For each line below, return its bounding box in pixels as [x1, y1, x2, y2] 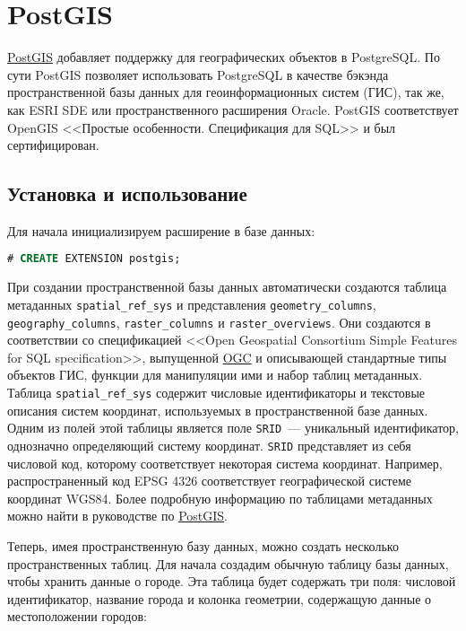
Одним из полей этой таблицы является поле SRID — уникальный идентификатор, [7, 418, 459, 437]
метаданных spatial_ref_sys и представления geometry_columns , [7, 294, 376, 313]
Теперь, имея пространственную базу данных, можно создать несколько [7, 536, 399, 555]
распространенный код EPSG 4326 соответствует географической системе [7, 471, 412, 490]
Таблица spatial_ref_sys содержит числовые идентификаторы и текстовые [7, 383, 426, 402]
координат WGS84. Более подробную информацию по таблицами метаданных [7, 488, 433, 507]
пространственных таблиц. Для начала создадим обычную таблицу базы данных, [7, 554, 449, 573]
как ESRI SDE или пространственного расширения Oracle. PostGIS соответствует [7, 100, 459, 118]
